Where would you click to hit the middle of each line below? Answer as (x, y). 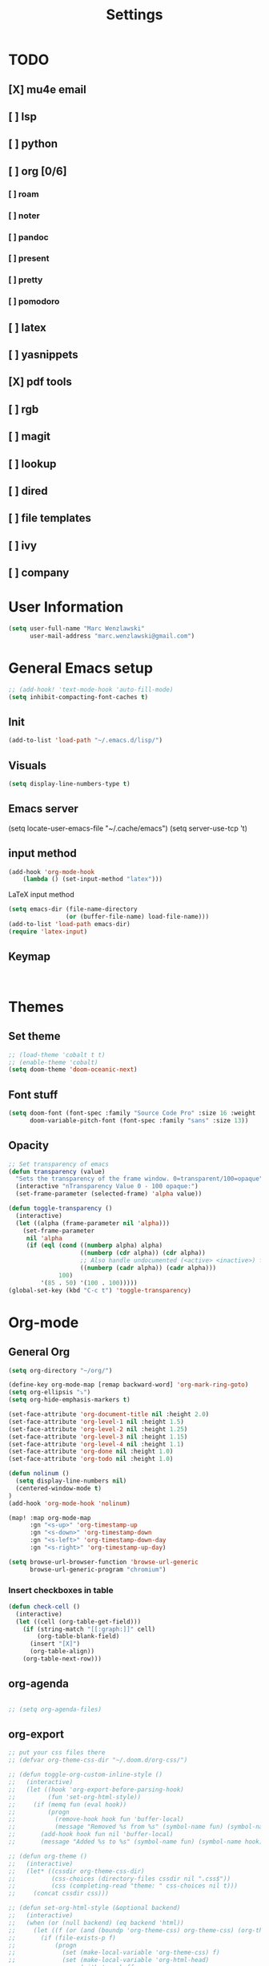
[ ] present (29, 258)
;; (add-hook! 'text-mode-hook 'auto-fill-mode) (91, 690)
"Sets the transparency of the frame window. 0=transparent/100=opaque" (139, 1179)
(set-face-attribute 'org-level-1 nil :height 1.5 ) (96, 1422)
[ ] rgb (24, 409)
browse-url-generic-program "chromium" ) (98, 1569)
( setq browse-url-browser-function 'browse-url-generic (103, 1562)
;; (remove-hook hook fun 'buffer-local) (96, 1819)
